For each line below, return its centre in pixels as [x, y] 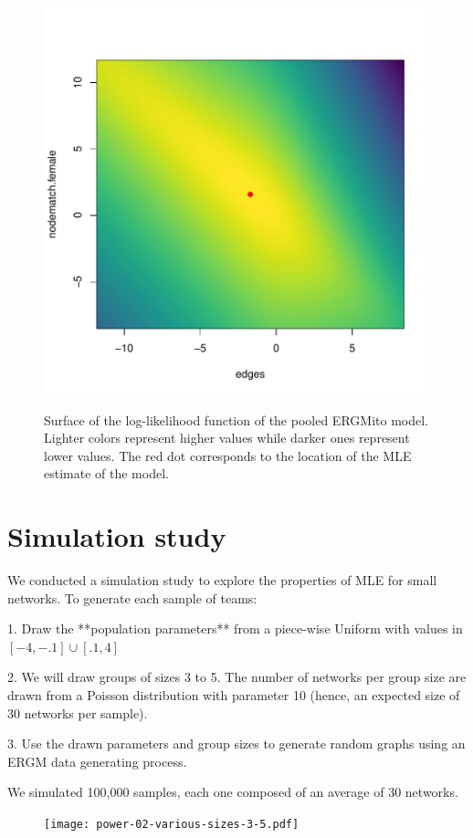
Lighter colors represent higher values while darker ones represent [227, 438]
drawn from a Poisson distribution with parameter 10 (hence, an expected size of [234, 695]
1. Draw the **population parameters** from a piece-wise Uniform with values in [235, 628]
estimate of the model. [106, 473]
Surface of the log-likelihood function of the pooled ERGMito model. [236, 419]
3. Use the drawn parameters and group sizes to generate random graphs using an [236, 744]
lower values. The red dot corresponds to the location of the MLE [228, 455]
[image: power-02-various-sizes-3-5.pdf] [172, 825]
